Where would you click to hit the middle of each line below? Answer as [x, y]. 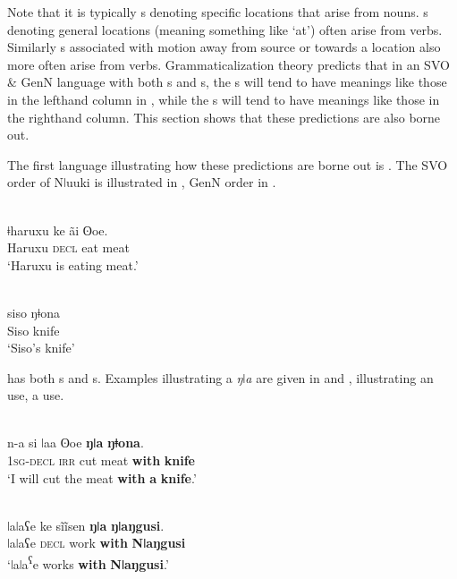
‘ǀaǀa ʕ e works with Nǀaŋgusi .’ [88, 562]
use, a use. [36, 395]
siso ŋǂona [34, 312]
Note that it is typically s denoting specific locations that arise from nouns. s [218, 12]
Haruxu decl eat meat [68, 247]
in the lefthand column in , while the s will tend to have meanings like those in [224, 99]
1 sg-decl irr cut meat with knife [101, 460]
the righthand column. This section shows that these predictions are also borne [224, 117]
